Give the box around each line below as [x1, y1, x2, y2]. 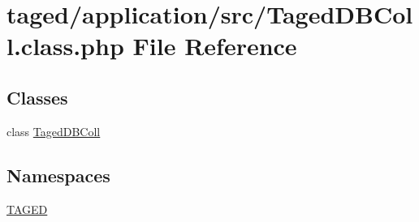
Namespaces [6, 162, 110, 187]
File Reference [132, 29, 297, 62]
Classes [6, 84, 68, 109]
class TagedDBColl [6, 122, 101, 139]
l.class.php [6, 29, 124, 62]
